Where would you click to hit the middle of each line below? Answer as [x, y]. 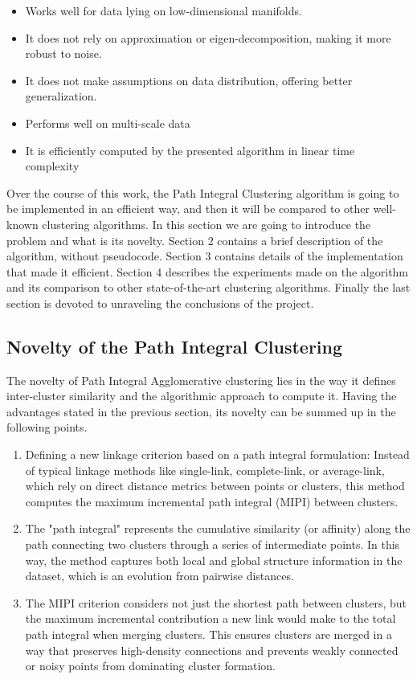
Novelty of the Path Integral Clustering [175, 346]
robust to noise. [63, 53]
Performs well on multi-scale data [108, 123]
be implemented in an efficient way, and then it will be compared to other [188, 209]
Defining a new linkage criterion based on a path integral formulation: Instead [217, 454]
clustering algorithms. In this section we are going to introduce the [206, 224]
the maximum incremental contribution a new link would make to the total [211, 618]
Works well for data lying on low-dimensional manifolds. [164, 10]
